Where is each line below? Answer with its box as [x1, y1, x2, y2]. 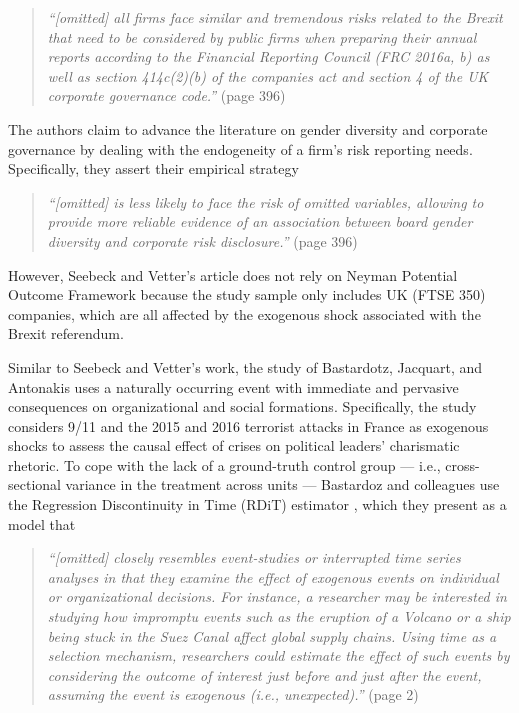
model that [8, 513, 76, 534]
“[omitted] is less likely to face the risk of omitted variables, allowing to [47, 191, 484, 212]
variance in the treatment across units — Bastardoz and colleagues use [65, 474, 500, 495]
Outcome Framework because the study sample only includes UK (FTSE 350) [8, 284, 486, 305]
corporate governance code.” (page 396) [47, 85, 286, 106]
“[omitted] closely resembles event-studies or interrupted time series [47, 547, 461, 568]
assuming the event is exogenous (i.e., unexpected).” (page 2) [47, 684, 419, 705]
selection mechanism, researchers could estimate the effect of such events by [47, 645, 510, 666]
